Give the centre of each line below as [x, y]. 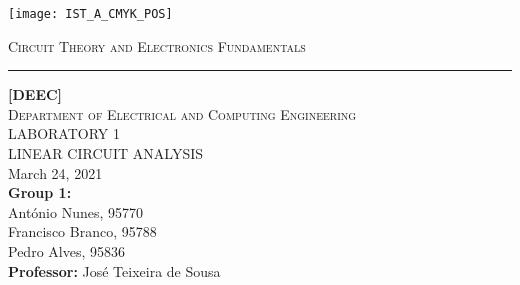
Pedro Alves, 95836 [66, 251]
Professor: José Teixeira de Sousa [114, 270]
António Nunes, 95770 [76, 211]
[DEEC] [35, 94]
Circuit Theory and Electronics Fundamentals [157, 45]
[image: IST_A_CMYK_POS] [90, 14]
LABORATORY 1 [64, 133]
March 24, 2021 [55, 172]
